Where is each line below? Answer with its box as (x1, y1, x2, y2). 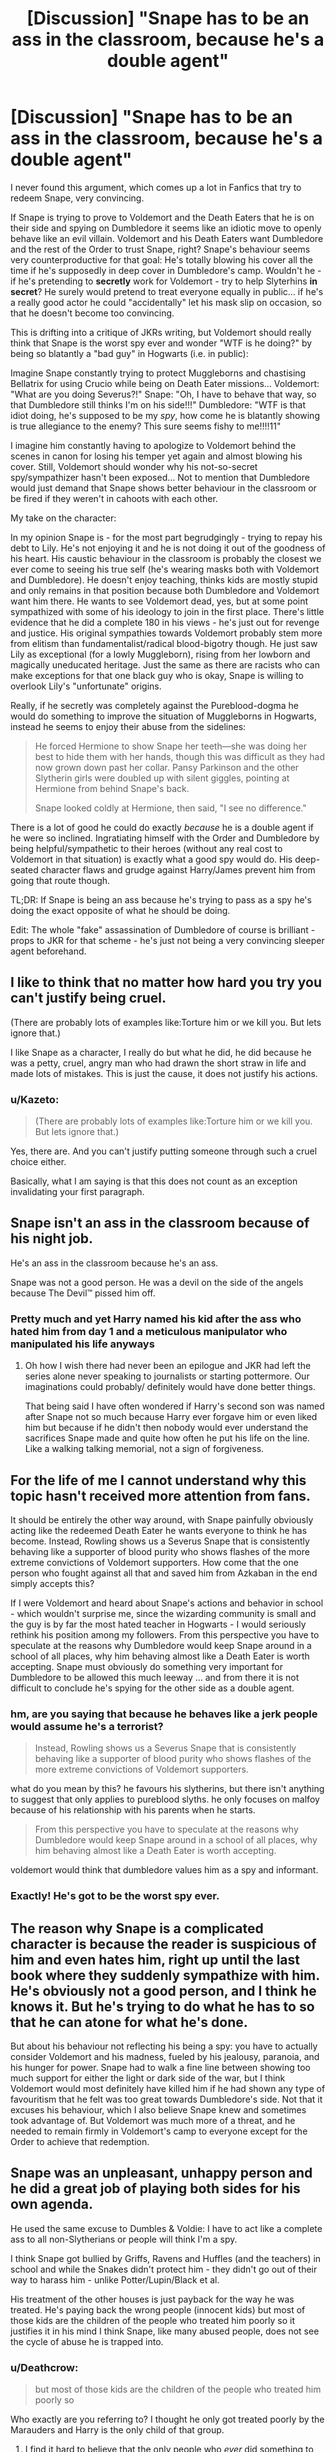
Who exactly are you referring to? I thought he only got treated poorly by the (10, 2413, 325, 2426)
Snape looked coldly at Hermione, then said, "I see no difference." (34, 802, 307, 814)
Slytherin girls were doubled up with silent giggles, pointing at (34, 772, 290, 784)
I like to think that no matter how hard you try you (10, 974, 323, 991)
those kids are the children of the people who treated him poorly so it (10, 2314, 296, 2326)
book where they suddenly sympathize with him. (10, 1967, 320, 1984)
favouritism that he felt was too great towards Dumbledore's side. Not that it (10, 2093, 323, 2105)
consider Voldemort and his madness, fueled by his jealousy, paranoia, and (10, 2051, 320, 2062)
